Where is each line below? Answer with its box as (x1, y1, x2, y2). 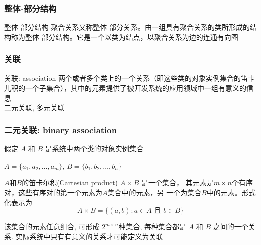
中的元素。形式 (206, 187, 256, 197)
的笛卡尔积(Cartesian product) (22, 177, 118, 188)
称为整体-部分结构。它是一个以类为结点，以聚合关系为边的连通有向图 (11, 31, 238, 42)
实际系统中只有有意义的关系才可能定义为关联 (15, 231, 163, 241)
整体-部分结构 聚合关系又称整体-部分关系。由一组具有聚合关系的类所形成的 (4, 22, 250, 32)
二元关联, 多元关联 (4, 102, 65, 113)
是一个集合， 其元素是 (141, 177, 214, 188)
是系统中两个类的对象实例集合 (45, 143, 144, 154)
